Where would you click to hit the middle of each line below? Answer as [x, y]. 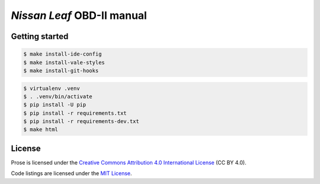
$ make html [41, 130]
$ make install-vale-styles [64, 62]
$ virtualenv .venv [52, 88]
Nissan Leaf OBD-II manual [79, 15]
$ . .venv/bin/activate [58, 96]
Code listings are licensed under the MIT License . [72, 173]
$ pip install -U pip [55, 105]
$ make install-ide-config [63, 54]
